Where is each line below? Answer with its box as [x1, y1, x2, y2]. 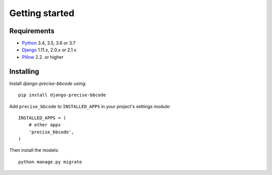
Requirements [9, 27, 55, 35]
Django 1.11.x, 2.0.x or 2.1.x [22, 47, 77, 53]
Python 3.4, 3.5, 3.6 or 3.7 [22, 40, 76, 46]
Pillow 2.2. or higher [22, 54, 64, 60]
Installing [9, 67, 40, 75]
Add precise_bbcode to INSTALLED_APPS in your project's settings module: [9, 103, 171, 109]
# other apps [28, 122, 61, 128]
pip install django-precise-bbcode [18, 92, 106, 98]
